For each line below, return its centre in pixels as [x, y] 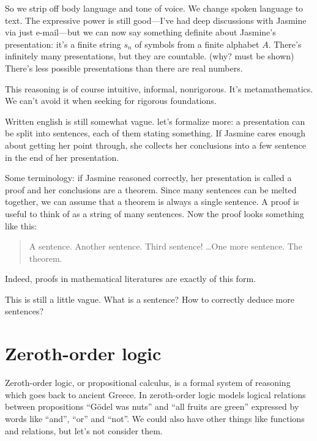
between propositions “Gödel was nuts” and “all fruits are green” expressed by [152, 406]
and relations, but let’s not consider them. [84, 430]
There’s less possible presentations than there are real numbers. [124, 68]
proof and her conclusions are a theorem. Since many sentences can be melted [151, 189]
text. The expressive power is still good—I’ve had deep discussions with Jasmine [156, 20]
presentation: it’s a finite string [63, 44]
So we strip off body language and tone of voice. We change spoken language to [154, 8]
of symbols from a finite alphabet [197, 44]
